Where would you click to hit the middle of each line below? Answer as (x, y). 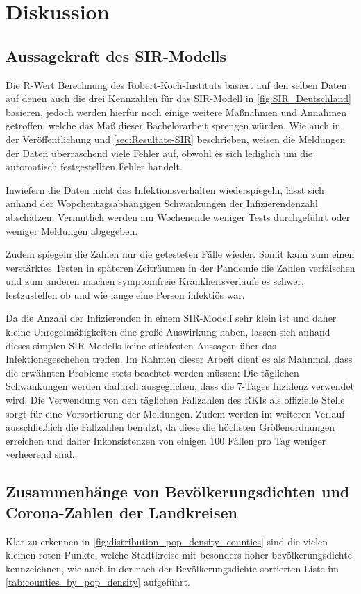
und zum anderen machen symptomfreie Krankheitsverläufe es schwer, (155, 281)
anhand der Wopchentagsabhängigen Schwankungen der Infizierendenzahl (162, 203)
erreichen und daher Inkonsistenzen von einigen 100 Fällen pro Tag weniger (166, 440)
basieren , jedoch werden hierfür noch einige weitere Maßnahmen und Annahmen (176, 112)
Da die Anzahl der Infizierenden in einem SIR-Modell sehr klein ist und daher (171, 318)
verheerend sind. (40, 454)
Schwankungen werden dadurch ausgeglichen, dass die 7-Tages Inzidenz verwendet (180, 386)
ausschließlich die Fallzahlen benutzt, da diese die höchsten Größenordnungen (170, 427)
